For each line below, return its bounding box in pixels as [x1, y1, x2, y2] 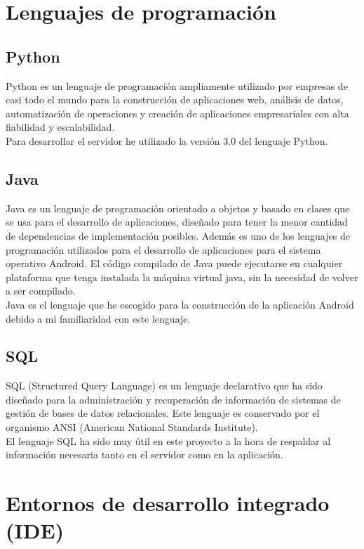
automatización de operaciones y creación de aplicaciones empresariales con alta [6, 105, 349, 120]
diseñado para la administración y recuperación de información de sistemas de [6, 392, 341, 406]
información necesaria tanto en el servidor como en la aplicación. [6, 447, 283, 462]
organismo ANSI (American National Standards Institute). [6, 420, 258, 434]
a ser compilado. [6, 283, 76, 298]
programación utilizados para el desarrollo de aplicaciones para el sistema [6, 242, 321, 257]
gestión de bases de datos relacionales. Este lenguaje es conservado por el [6, 406, 320, 420]
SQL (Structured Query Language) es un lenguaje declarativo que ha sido [6, 378, 323, 393]
